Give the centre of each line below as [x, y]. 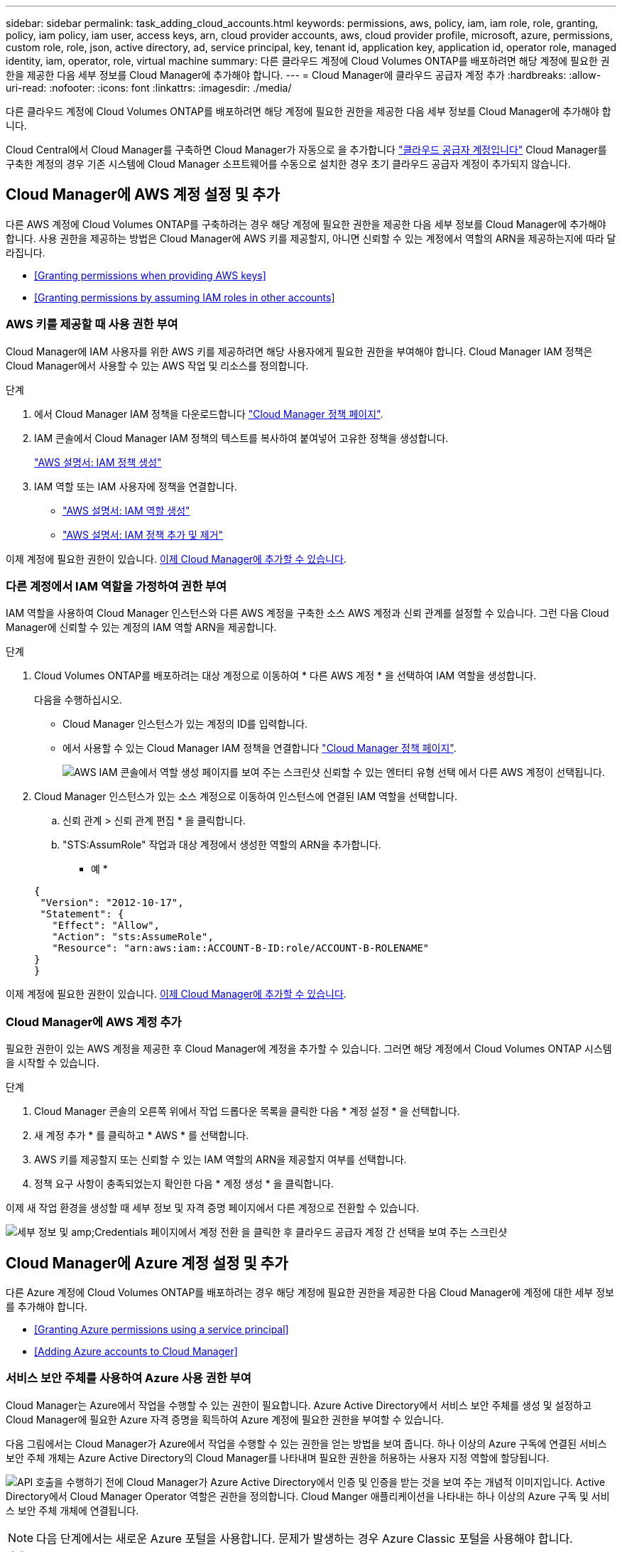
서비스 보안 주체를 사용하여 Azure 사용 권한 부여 [129, 1378]
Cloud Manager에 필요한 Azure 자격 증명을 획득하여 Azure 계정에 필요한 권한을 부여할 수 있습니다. [225, 1419]
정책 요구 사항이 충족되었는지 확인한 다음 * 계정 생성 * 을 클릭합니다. [184, 1184]
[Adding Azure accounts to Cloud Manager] [136, 1351]
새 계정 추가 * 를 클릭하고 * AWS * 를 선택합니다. [142, 1136]
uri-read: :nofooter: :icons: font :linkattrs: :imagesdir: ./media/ [149, 88]
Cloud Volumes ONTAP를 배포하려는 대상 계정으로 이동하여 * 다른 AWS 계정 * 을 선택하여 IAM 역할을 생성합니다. [285, 676]
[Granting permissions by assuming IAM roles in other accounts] [185, 297]
